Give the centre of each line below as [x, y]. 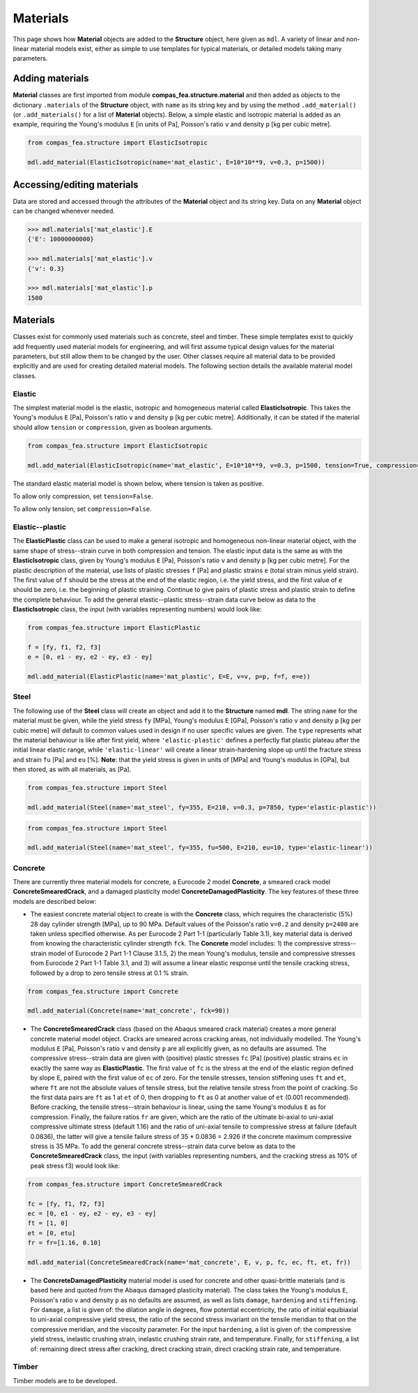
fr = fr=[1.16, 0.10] [64, 1243]
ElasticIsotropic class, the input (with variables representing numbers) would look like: [137, 609]
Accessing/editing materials [76, 185]
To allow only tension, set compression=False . [83, 509]
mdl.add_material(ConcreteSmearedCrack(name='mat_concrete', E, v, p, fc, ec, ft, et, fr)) [189, 1262]
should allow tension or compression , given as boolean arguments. [113, 427]
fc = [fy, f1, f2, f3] [66, 1204]
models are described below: [55, 901]
